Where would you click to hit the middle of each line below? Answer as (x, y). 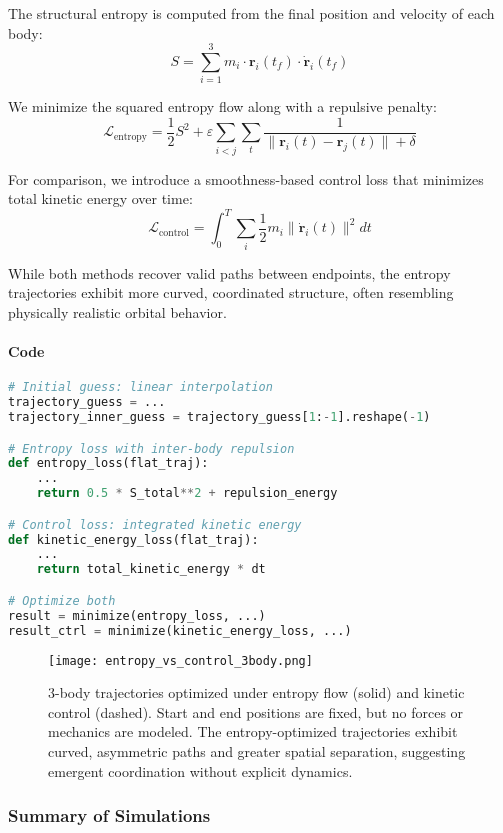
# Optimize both (62, 600)
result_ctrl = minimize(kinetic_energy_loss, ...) (180, 630)
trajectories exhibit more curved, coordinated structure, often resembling (231, 292)
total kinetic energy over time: (100, 198)
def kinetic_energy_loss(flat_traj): (133, 539)
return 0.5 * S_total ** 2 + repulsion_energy (187, 493)
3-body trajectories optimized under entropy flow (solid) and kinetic (256, 692)
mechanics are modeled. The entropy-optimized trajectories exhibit (253, 731)
